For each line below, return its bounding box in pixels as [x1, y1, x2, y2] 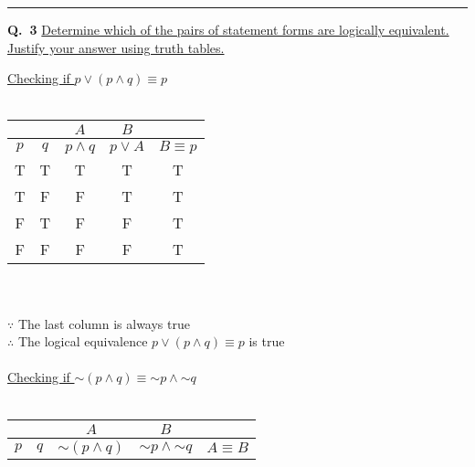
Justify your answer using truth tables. [7, 37, 225, 57]
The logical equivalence [17, 332, 148, 351]
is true [248, 332, 285, 351]
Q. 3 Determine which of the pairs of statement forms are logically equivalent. [7, 20, 449, 38]
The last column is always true [17, 313, 190, 333]
